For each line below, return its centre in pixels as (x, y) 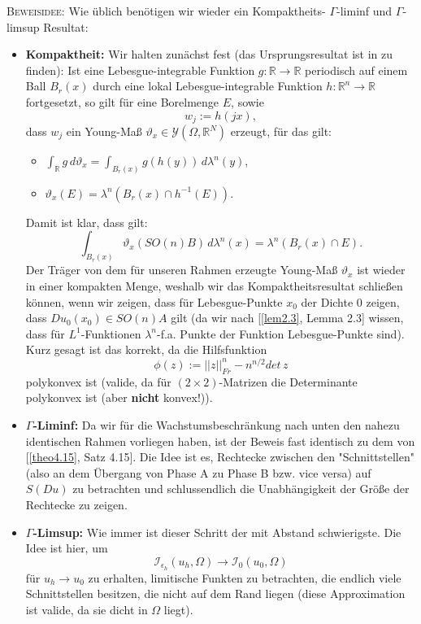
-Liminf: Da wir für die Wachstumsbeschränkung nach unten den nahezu (216, 424)
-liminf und (365, 11)
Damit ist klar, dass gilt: (87, 222)
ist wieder (381, 270)
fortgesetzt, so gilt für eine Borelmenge (122, 101)
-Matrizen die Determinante (288, 381)
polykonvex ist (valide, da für (98, 381)
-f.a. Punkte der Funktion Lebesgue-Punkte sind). (280, 333)
